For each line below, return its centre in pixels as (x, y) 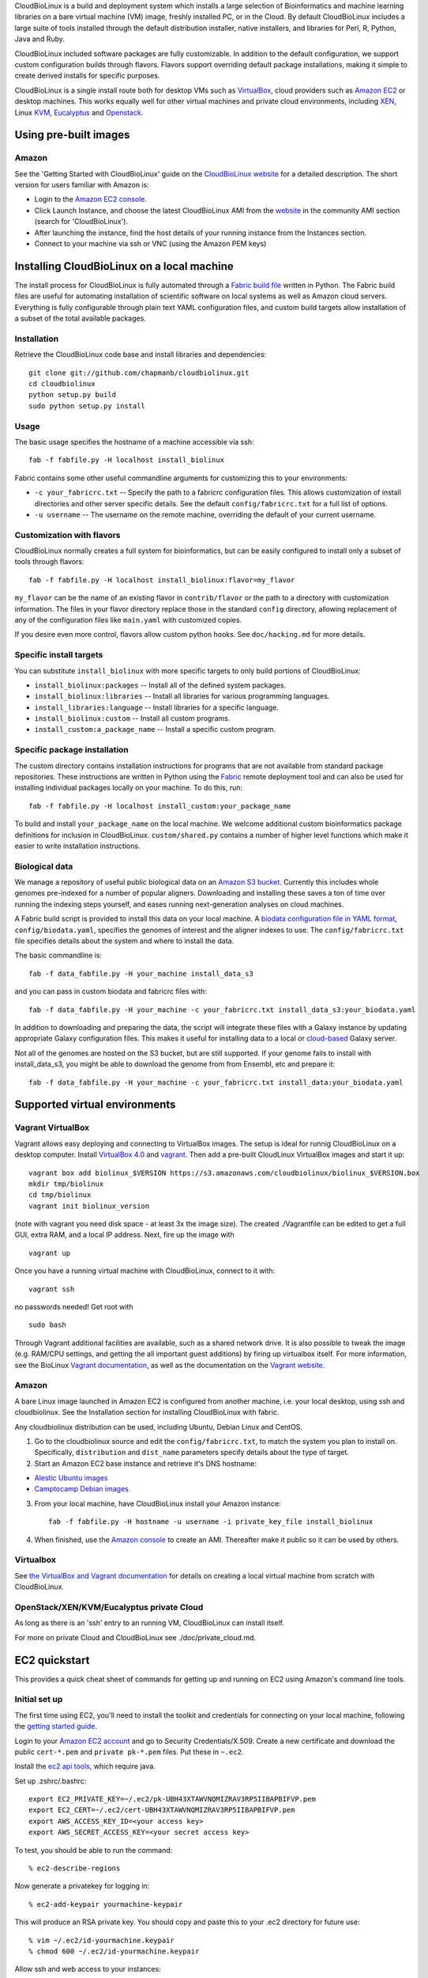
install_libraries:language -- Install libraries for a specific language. (157, 707)
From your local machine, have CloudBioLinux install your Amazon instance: (158, 1503)
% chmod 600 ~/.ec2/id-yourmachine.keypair (114, 1951)
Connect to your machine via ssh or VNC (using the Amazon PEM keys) (150, 244)
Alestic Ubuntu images (71, 1478)
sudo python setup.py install (87, 406)
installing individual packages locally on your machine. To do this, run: (128, 788)
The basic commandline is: (58, 955)
